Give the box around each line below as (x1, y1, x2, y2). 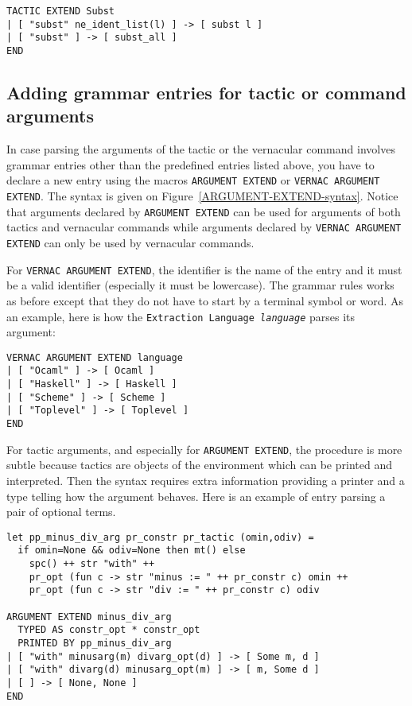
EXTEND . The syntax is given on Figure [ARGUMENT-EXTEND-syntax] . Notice (6, 188, 398, 204)
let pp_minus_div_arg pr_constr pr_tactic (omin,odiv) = (6, 531, 314, 543)
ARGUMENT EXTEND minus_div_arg (6, 611, 172, 623)
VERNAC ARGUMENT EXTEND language (6, 351, 183, 363)
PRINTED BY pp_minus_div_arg (17, 638, 172, 649)
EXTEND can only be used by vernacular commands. (6, 235, 255, 251)
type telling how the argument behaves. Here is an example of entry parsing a (6, 487, 386, 504)
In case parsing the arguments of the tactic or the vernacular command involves (6, 141, 395, 157)
